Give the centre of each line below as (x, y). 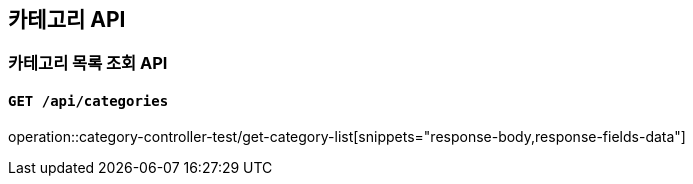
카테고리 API (67, 19)
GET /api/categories (88, 101)
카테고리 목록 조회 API (88, 63)
